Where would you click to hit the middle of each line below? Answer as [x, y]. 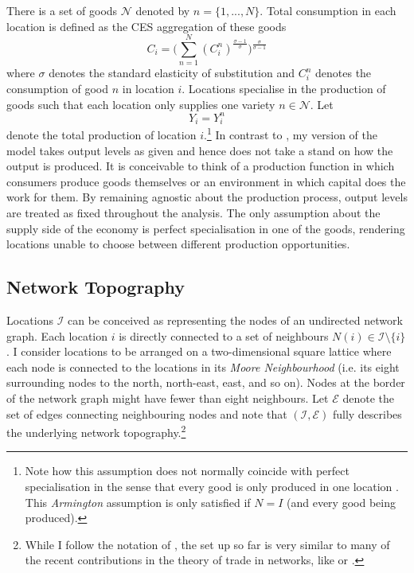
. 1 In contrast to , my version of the [290, 133]
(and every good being [341, 502]
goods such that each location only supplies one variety [141, 104]
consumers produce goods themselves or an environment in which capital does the [206, 181]
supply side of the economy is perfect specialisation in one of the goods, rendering [206, 228]
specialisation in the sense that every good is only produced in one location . [212, 486]
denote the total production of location [102, 134]
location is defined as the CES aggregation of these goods [146, 26]
